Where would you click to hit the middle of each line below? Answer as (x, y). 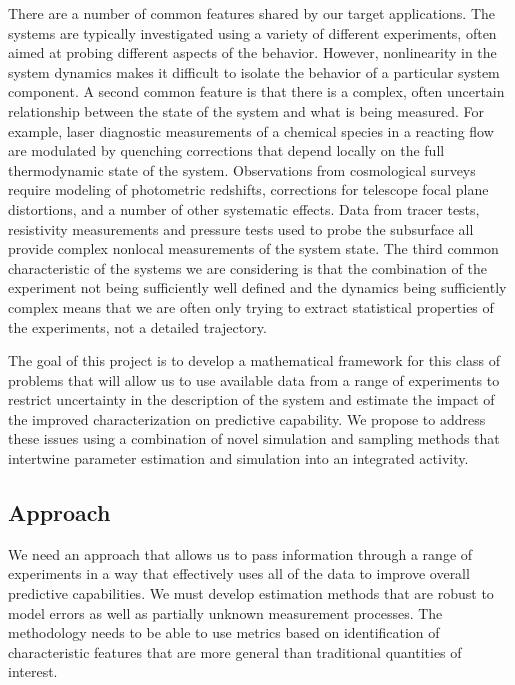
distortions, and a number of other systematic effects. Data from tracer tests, (244, 208)
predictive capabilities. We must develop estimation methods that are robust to (251, 593)
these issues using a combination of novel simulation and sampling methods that (254, 438)
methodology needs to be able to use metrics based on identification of (224, 632)
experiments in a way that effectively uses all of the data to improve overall (239, 573)
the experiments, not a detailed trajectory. (137, 326)
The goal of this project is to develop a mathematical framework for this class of (254, 360)
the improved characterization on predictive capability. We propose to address (247, 418)
